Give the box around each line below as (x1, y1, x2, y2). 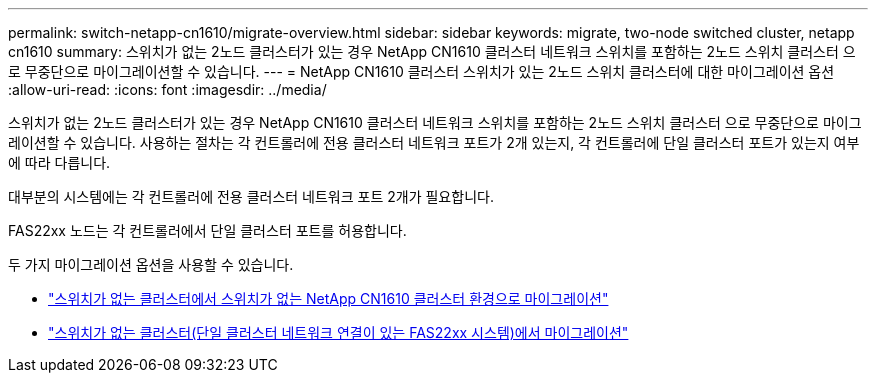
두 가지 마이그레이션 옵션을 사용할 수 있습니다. (8, 256, 294, 273)
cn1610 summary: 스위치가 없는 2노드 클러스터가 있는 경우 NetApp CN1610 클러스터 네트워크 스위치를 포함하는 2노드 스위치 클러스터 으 (8, 43, 856, 60)
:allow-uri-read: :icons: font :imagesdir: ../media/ (8, 81, 327, 98)
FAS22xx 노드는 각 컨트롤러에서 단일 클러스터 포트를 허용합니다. (8, 222, 407, 239)
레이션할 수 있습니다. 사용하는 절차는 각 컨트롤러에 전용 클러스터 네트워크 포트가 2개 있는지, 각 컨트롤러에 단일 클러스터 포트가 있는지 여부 (8, 134, 860, 151)
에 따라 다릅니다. (8, 154, 111, 171)
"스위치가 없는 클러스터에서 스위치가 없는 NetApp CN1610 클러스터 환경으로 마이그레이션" (48, 290, 609, 307)
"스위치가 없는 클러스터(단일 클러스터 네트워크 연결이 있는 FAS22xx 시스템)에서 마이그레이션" (48, 324, 629, 341)
